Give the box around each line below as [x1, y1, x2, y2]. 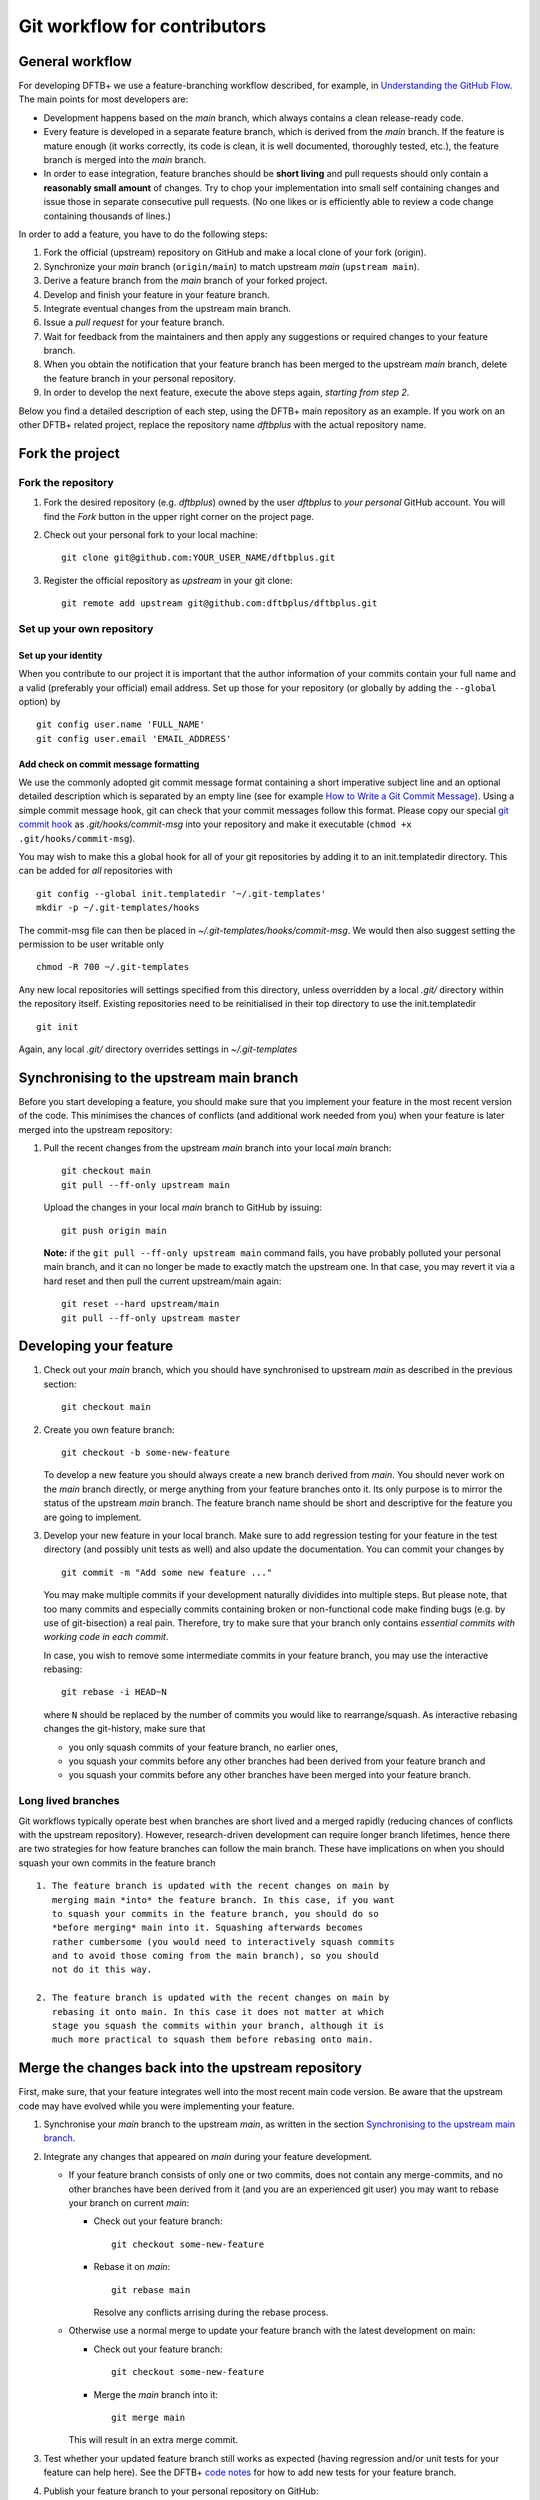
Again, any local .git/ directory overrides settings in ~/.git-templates [18, 1043, 298, 1055]
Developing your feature [18, 1338, 174, 1355]
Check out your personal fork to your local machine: [43, 528, 259, 540]
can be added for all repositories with [18, 865, 174, 877]
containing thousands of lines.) [43, 210, 172, 222]
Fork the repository [18, 475, 114, 489]
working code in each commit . [43, 1631, 169, 1643]
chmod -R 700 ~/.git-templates [36, 961, 190, 973]
